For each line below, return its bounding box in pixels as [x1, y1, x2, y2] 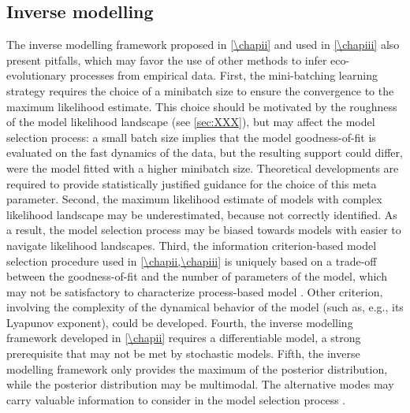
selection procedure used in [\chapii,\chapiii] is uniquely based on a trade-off [6, 252, 377, 269]
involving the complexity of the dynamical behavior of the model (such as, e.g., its [6, 299, 404, 315]
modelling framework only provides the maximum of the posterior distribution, [6, 360, 388, 377]
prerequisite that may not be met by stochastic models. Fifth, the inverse [6, 345, 360, 362]
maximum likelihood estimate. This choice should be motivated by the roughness [6, 98, 397, 114]
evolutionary [6, 67, 66, 84]
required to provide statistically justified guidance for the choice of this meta [6, 175, 377, 192]
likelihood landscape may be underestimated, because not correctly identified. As [6, 206, 397, 222]
